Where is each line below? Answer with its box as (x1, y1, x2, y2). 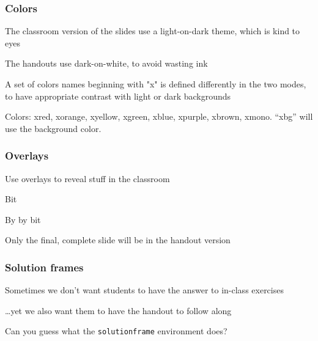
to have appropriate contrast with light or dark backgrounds (5, 89, 231, 102)
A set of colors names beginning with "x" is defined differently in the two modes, (5, 78, 306, 90)
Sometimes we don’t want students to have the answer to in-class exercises (5, 284, 284, 296)
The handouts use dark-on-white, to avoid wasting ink (5, 57, 208, 70)
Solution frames (5, 259, 84, 274)
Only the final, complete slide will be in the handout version (5, 233, 231, 246)
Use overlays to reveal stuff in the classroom (5, 172, 170, 185)
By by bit (5, 213, 41, 226)
